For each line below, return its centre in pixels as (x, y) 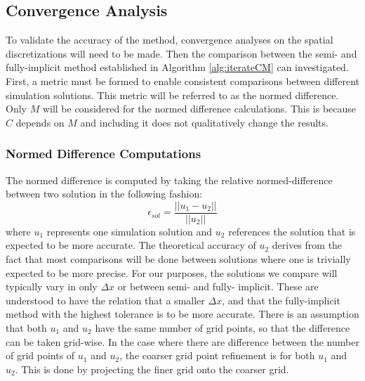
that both (26, 327)
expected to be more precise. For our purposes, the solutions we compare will (172, 272)
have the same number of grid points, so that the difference (223, 327)
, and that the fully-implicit (281, 300)
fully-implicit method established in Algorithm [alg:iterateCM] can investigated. (177, 67)
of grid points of (40, 355)
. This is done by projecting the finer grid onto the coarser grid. (152, 369)
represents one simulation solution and (130, 231)
